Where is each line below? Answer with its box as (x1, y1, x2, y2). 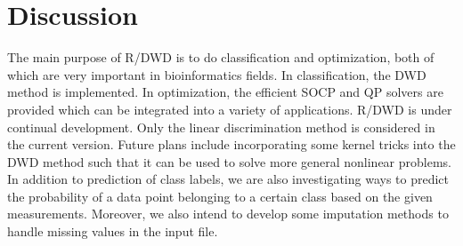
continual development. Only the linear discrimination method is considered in (7, 117, 435, 136)
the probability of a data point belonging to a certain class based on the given (7, 186, 433, 205)
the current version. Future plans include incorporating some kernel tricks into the (7, 135, 456, 154)
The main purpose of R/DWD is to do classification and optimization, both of (7, 48, 435, 67)
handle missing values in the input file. (7, 222, 218, 241)
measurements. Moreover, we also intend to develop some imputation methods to (7, 204, 449, 223)
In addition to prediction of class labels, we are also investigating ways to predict (7, 170, 450, 188)
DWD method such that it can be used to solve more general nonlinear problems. (7, 152, 451, 171)
